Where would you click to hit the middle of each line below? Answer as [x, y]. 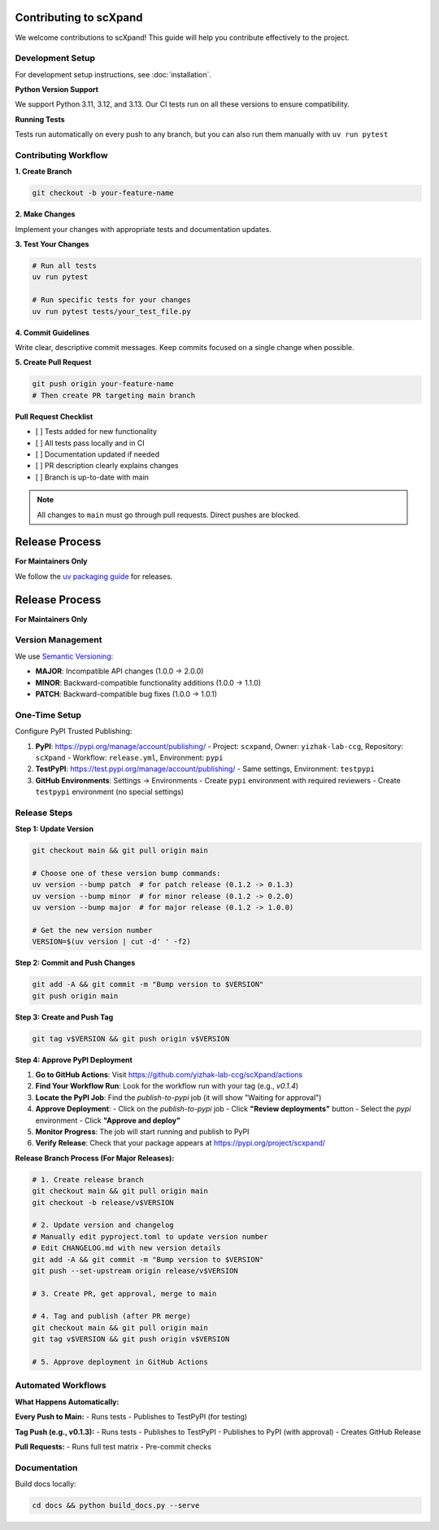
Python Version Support [57, 90]
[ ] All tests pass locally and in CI [90, 443]
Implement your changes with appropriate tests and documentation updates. [143, 229]
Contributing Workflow [62, 155]
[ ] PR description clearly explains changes [107, 466]
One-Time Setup [48, 715]
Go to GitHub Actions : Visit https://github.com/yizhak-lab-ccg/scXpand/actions [169, 1075]
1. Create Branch [43, 172]
